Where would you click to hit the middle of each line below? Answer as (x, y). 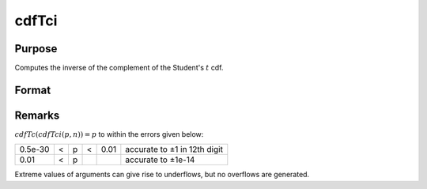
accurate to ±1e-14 (160, 160)
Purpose (36, 49)
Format (33, 90)
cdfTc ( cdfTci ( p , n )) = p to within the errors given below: (109, 134)
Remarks (37, 115)
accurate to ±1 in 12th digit (174, 149)
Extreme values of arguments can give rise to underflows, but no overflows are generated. (162, 175)
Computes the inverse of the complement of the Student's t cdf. (119, 68)
